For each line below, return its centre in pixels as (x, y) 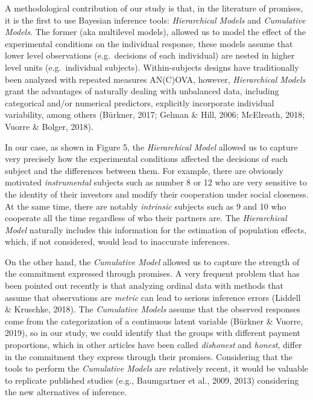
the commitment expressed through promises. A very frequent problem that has (152, 273)
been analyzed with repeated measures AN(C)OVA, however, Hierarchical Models (155, 79)
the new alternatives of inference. (66, 392)
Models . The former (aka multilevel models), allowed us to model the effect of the (156, 32)
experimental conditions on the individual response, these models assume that (149, 43)
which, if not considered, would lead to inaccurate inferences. (117, 241)
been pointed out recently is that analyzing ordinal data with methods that (144, 285)
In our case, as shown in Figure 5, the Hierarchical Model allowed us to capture (151, 147)
